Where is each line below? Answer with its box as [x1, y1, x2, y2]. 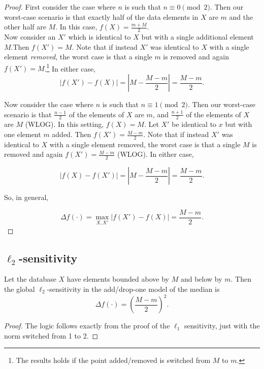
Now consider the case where [4, 99, 93, 110]
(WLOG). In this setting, [25, 119, 104, 129]
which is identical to [68, 31, 131, 42]
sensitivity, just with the [184, 320, 260, 331]
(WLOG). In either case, [117, 149, 194, 159]
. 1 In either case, [44, 61, 96, 74]
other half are [4, 21, 46, 32]
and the [229, 11, 253, 22]
